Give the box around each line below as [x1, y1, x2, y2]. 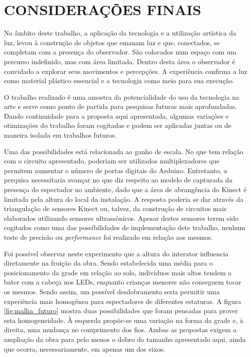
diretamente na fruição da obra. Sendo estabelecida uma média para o [4, 258, 213, 268]
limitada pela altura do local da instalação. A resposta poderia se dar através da [4, 194, 244, 204]
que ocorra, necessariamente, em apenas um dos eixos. [4, 343, 165, 354]
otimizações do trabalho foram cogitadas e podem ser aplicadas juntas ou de [4, 120, 232, 130]
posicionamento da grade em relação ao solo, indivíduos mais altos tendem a [4, 267, 232, 277]
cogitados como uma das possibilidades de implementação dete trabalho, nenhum [4, 222, 246, 232]
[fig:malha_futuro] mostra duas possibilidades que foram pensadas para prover [4, 305, 238, 316]
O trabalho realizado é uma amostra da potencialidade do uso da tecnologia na [4, 91, 239, 102]
